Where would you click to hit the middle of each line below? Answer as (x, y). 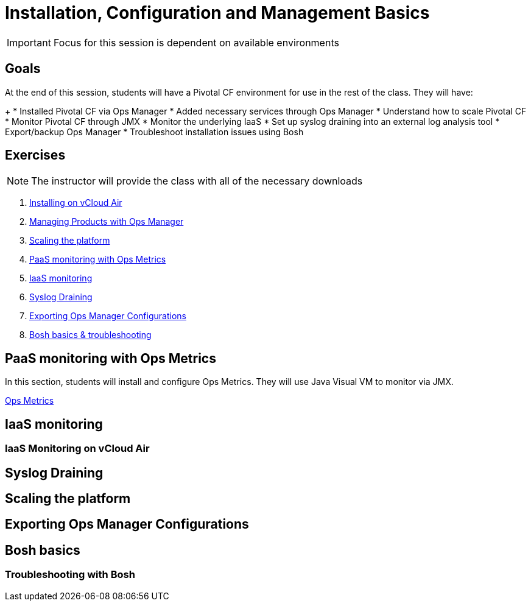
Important (29, 42)
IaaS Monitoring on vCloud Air (77, 449)
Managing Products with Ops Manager (107, 222)
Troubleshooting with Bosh (70, 575)
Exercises (35, 155)
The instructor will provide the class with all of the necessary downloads (197, 181)
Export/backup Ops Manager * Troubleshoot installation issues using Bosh (154, 132)
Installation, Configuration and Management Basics (217, 13)
